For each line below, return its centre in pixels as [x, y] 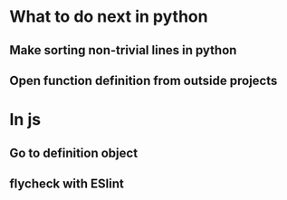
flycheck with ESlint [67, 183]
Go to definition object [74, 152]
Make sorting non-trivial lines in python [123, 50]
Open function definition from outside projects [143, 80]
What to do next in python [109, 17]
